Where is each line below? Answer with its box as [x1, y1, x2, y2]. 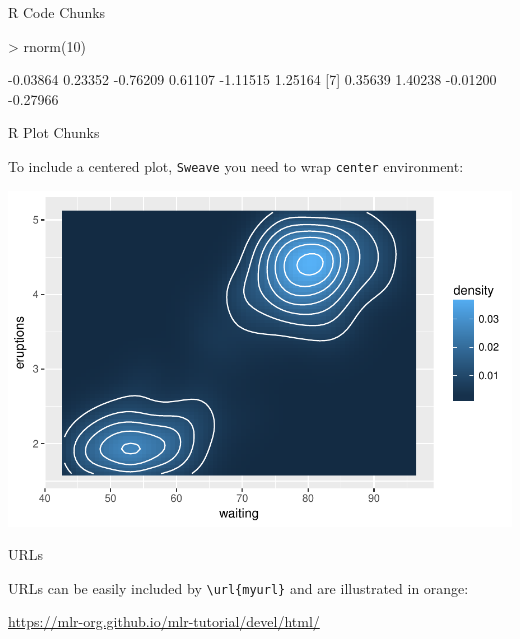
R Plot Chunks [8, 122, 100, 143]
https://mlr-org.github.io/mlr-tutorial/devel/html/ [8, 611, 320, 632]
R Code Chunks [8, 2, 106, 22]
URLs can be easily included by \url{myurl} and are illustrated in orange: [8, 577, 469, 598]
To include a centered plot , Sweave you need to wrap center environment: [8, 155, 464, 176]
